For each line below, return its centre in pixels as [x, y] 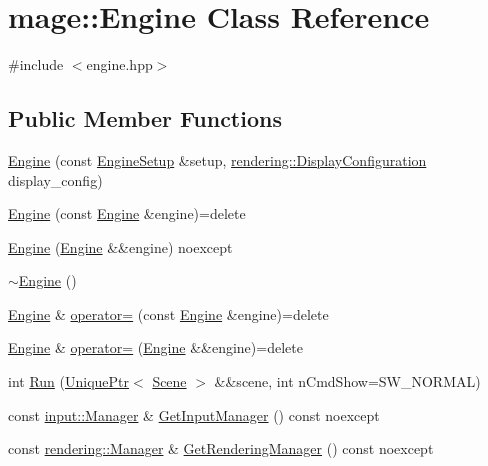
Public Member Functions [145, 118]
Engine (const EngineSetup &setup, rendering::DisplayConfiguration [217, 159]
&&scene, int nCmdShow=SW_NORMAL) [347, 381]
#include [36, 64]
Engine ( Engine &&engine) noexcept [120, 246]
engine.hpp [119, 64]
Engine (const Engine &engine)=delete [127, 213]
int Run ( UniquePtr [69, 381]
